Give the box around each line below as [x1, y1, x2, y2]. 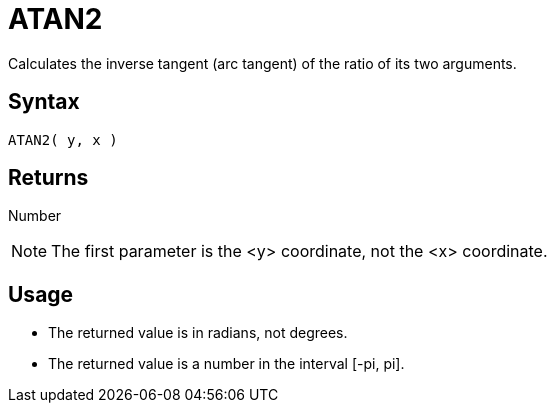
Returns [8, 165, 89, 191]
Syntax [8, 89, 80, 115]
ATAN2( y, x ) [8, 131, 118, 148]
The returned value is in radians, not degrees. [48, 324, 348, 342]
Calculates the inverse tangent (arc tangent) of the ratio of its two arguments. [8, 54, 517, 72]
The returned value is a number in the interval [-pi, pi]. [48, 355, 405, 373]
